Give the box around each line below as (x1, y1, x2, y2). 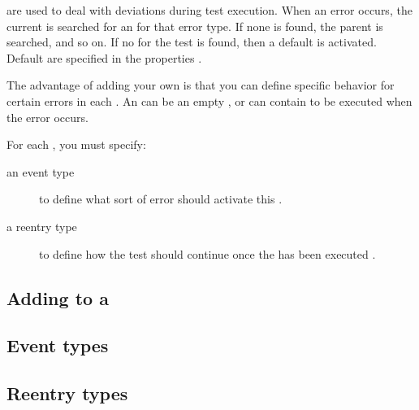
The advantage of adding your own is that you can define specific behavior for (6, 76, 395, 94)
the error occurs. (6, 108, 89, 125)
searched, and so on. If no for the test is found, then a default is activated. (6, 33, 377, 50)
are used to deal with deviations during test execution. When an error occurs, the (6, 2, 413, 18)
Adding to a (6, 285, 109, 310)
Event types (6, 333, 109, 358)
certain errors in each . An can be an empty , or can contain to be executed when (6, 92, 413, 109)
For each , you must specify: (6, 136, 146, 153)
